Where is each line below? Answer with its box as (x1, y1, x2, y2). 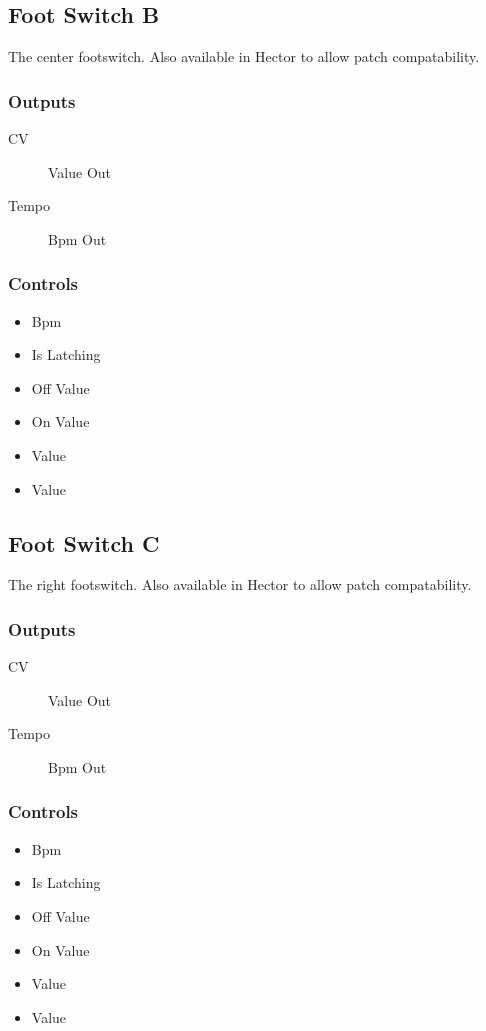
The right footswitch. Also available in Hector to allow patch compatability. (8, 574, 472, 595)
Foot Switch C (8, 527, 160, 558)
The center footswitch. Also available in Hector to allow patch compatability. (8, 46, 480, 67)
